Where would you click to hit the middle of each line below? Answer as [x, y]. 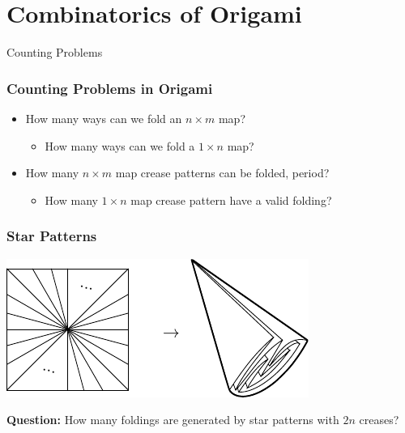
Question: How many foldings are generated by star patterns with [173, 420]
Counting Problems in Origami [110, 88]
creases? [379, 420]
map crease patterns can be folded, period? [222, 173]
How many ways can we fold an [104, 118]
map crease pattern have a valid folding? [231, 200]
